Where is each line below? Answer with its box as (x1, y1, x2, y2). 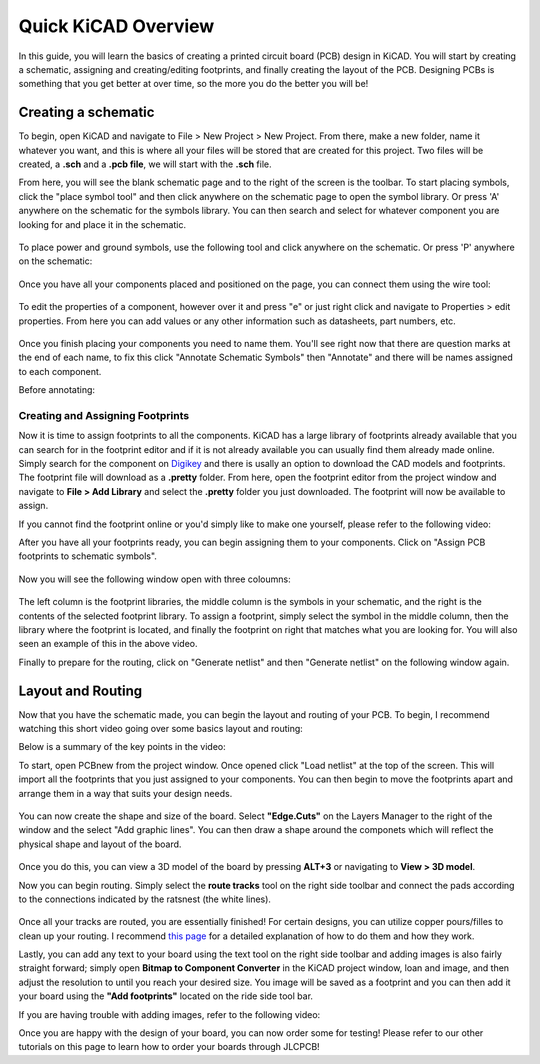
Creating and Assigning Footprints (18, 408, 190, 422)
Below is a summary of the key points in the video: (18, 741, 227, 753)
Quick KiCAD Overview (18, 15, 215, 37)
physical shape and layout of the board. (18, 838, 182, 850)
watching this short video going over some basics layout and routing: (18, 723, 304, 734)
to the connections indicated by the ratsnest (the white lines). (18, 893, 272, 905)
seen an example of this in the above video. (18, 638, 198, 650)
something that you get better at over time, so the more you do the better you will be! (18, 78, 369, 90)
